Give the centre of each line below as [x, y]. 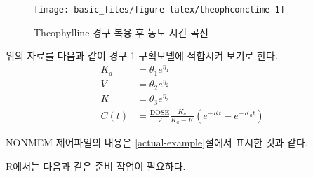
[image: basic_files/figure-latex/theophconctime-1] [159, 10]
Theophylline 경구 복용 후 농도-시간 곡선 [121, 32]
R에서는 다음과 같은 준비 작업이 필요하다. [96, 165]
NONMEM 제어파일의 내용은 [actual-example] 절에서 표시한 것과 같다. [157, 142]
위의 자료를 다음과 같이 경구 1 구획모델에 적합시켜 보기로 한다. [142, 56]
